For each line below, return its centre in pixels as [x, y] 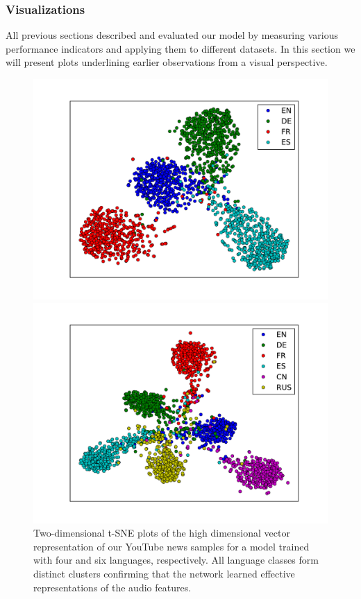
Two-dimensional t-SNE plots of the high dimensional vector [162, 533]
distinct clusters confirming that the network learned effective [164, 573]
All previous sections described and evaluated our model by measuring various [172, 35]
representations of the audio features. [112, 587]
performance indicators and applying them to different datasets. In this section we [180, 48]
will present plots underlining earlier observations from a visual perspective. [167, 62]
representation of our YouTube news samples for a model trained [171, 546]
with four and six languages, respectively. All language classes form [176, 560]
